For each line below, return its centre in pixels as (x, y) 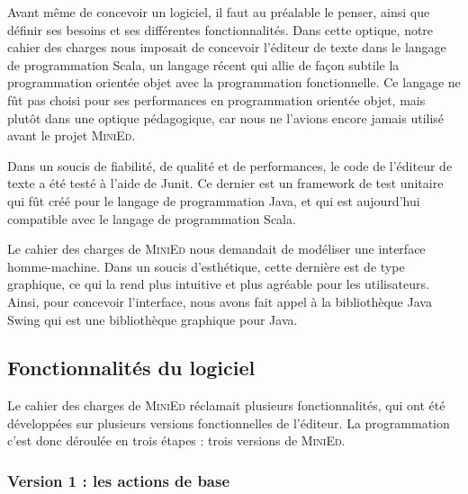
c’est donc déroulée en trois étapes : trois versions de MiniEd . (176, 440)
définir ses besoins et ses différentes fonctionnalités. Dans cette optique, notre (220, 29)
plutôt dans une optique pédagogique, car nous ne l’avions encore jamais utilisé (226, 117)
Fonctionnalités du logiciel (131, 368)
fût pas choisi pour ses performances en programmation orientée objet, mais (216, 99)
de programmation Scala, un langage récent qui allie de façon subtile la (203, 64)
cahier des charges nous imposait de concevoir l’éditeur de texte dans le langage (227, 47)
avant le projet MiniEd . (72, 135)
